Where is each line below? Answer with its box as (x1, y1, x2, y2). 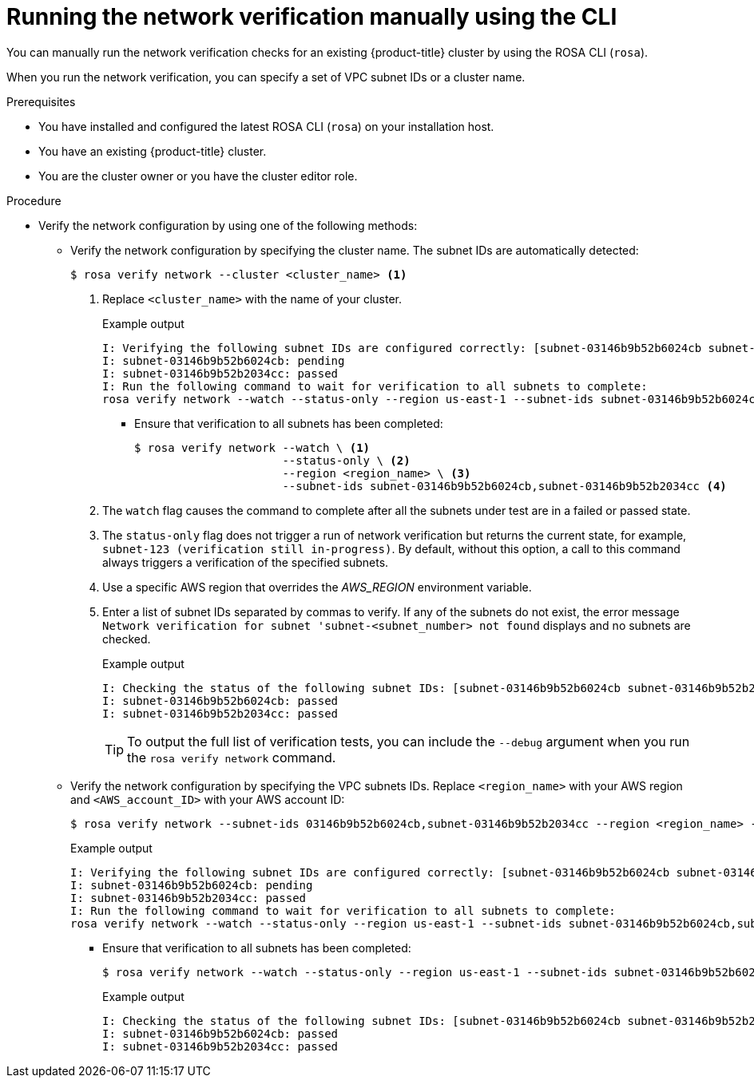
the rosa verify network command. (127, 749, 336, 766)
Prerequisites (6, 94, 76, 109)
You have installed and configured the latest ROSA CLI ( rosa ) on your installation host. (38, 119, 494, 133)
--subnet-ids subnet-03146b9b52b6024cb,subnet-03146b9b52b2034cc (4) (282, 479, 727, 493)
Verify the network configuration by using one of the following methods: (38, 218, 418, 232)
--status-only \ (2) (282, 453, 411, 467)
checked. (102, 631, 151, 646)
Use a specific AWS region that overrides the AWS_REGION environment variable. (102, 580, 532, 594)
